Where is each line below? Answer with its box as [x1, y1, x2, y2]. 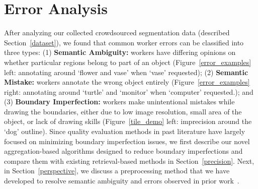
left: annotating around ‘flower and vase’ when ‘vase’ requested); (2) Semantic [4, 67, 248, 77]
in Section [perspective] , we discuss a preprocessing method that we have [4, 165, 230, 176]
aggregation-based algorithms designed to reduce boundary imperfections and [4, 146, 243, 156]
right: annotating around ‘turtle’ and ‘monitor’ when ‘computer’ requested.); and [4, 86, 253, 97]
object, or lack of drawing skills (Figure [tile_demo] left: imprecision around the [4, 116, 252, 127]
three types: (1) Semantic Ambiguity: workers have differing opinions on [4, 47, 236, 57]
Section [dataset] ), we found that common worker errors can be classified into [4, 37, 244, 47]
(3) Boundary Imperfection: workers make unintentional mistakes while [4, 96, 235, 107]
